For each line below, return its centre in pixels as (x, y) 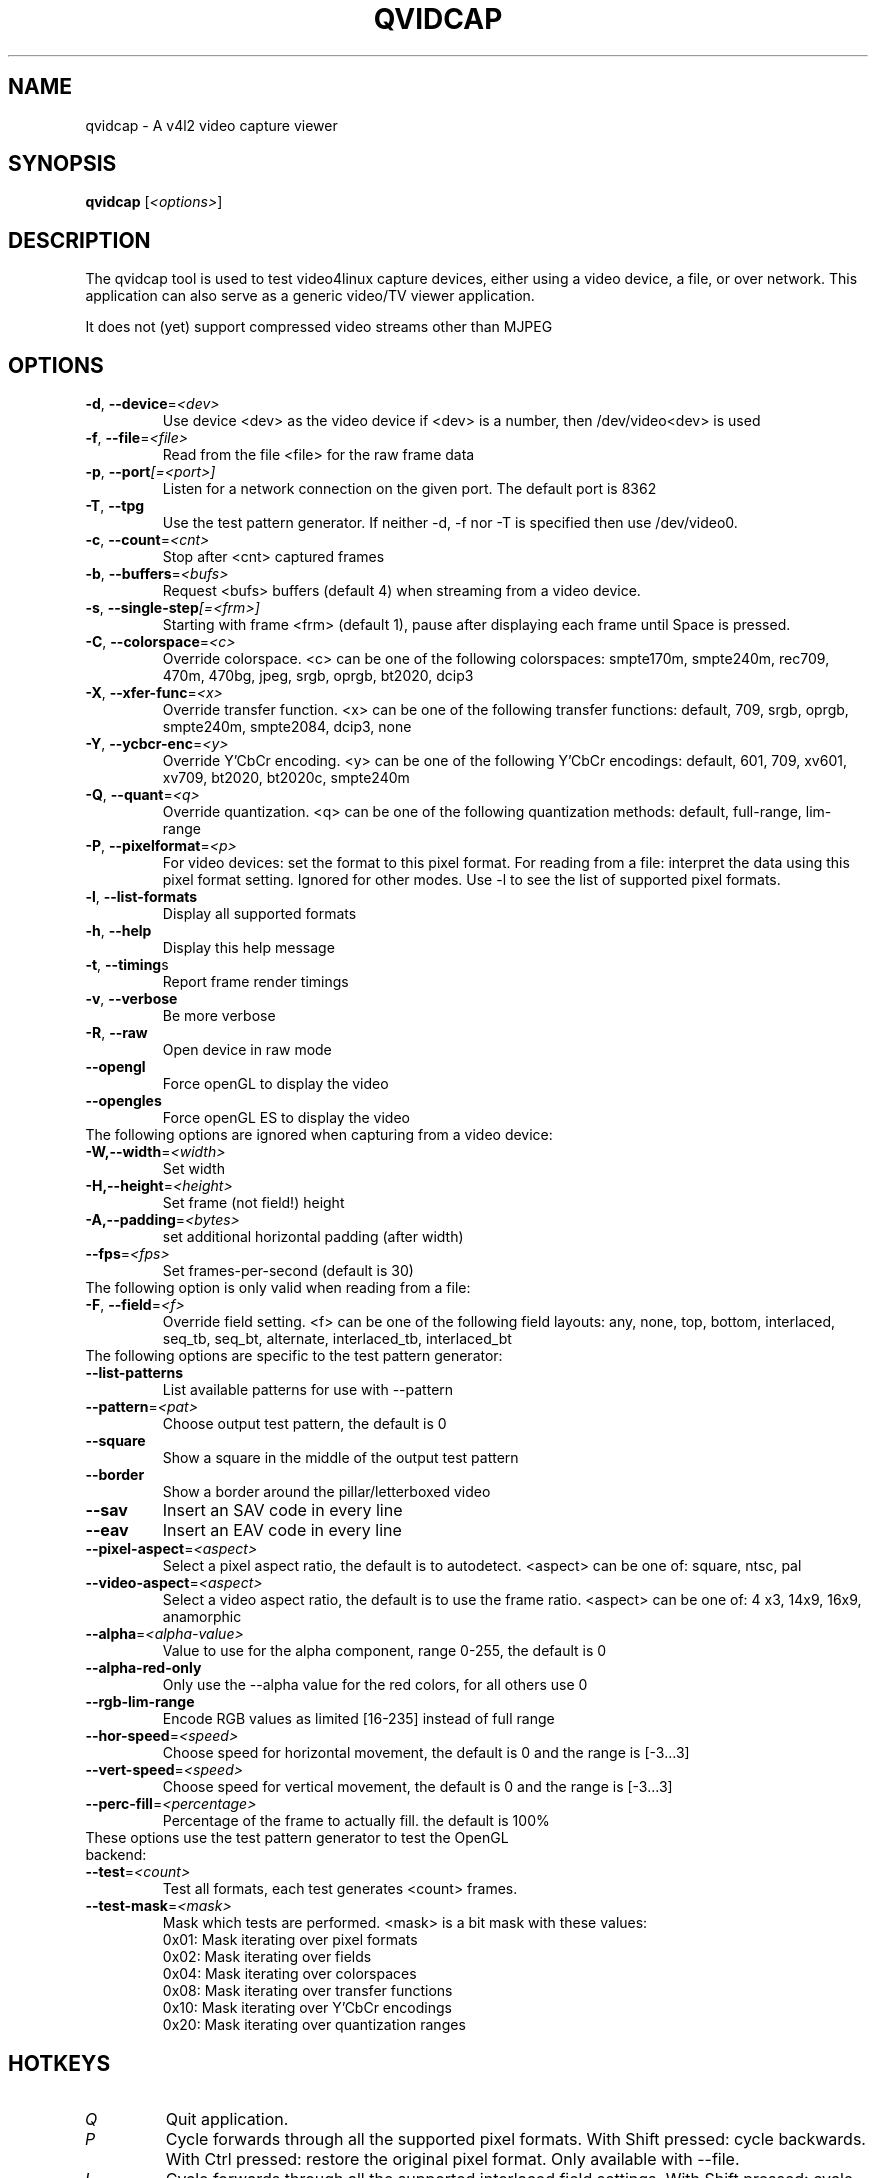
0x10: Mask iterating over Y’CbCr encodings (307, 2008)
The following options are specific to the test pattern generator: (294, 1356)
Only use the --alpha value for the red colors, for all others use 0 (375, 1685)
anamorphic (202, 1617)
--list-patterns (134, 1373)
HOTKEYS (59, 2063)
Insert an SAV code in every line (282, 1510)
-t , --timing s (127, 965)
